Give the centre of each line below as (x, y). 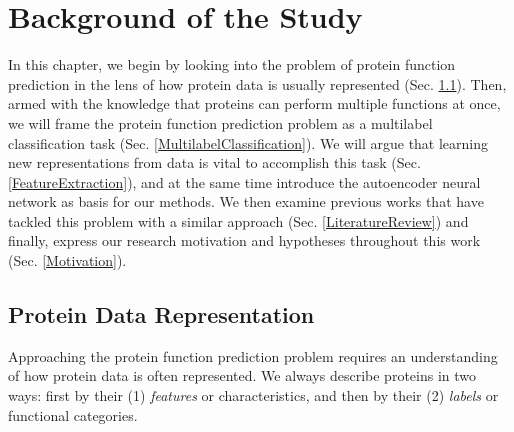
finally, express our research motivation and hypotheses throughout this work (244, 240)
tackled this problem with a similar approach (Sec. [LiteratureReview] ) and (238, 220)
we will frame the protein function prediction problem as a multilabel (220, 122)
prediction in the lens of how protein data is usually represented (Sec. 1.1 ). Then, (257, 83)
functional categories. (73, 414)
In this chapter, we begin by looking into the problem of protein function (232, 64)
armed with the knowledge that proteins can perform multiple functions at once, (254, 103)
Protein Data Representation (161, 314)
